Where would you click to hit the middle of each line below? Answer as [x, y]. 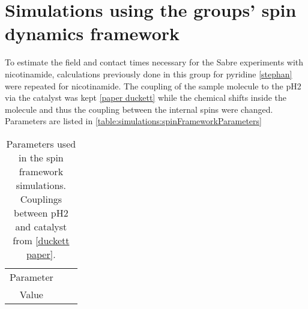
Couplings [41, 199]
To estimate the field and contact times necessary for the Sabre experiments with [154, 62]
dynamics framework [92, 33]
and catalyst [41, 226]
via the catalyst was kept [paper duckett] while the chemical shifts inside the [146, 97]
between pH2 [41, 212]
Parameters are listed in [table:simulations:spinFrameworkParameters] [133, 121]
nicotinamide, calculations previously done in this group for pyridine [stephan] [149, 73]
